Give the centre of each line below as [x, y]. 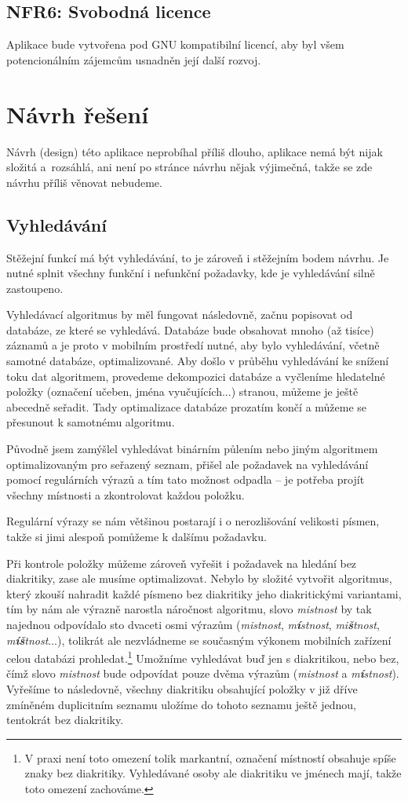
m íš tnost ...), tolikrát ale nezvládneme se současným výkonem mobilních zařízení [199, 640]
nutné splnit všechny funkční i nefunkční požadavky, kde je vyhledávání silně [191, 273]
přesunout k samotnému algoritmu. [91, 422]
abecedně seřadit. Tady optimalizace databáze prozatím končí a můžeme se [187, 406]
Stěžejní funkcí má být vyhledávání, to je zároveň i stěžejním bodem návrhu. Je [198, 257]
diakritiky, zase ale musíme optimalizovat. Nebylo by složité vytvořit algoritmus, [199, 578]
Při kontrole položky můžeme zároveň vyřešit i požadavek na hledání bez [182, 563]
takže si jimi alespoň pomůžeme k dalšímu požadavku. [137, 536]
